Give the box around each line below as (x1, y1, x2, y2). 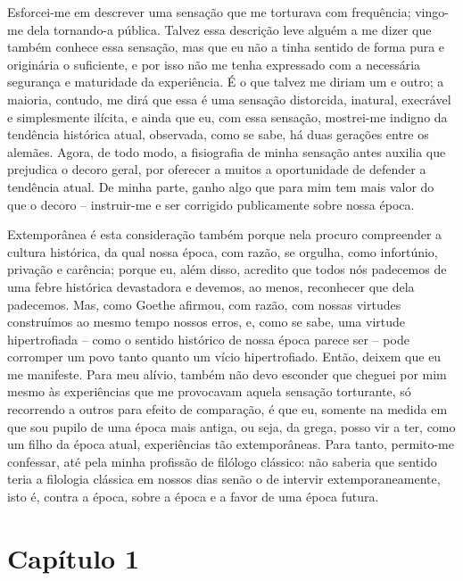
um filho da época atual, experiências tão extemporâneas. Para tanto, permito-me (7, 435, 455, 453)
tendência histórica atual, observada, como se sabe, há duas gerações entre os (7, 125, 429, 144)
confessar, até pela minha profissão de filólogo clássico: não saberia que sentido (7, 452, 437, 470)
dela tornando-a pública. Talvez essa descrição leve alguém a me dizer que (27, 20, 432, 38)
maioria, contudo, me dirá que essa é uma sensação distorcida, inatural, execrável (7, 89, 451, 108)
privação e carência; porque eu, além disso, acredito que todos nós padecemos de (7, 260, 447, 278)
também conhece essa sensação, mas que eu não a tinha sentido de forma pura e (7, 37, 445, 56)
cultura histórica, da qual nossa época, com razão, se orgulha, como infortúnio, (7, 242, 438, 261)
